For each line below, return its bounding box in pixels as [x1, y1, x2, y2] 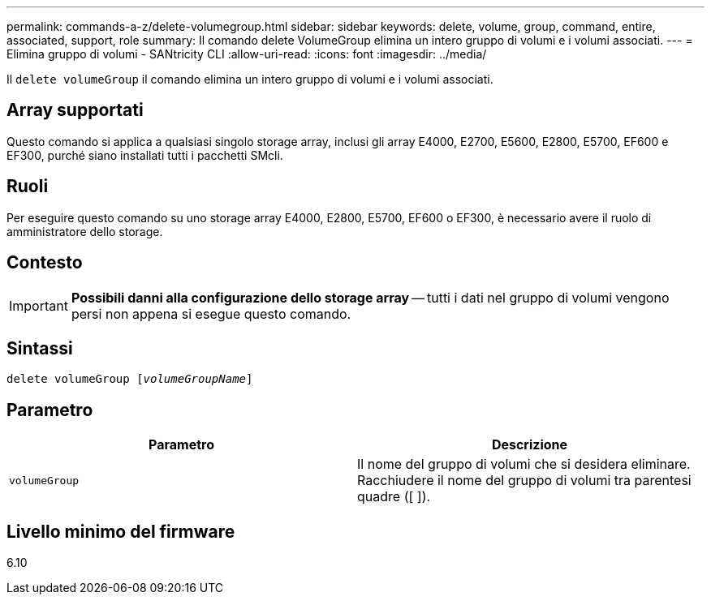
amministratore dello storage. [6, 224, 163, 238]
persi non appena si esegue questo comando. [71, 305, 351, 322]
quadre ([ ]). [357, 488, 431, 505]
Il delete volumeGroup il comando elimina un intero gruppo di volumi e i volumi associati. [6, 72, 493, 86]
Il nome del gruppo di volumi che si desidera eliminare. [357, 456, 691, 473]
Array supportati [6, 100, 144, 121]
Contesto [6, 252, 83, 273]
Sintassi [6, 337, 73, 358]
